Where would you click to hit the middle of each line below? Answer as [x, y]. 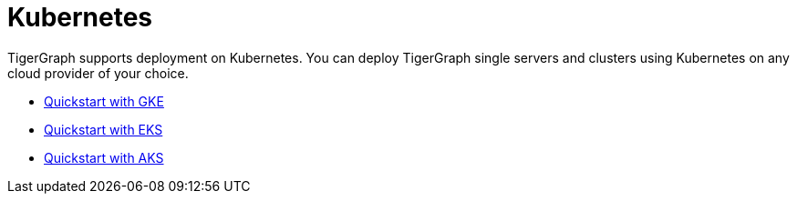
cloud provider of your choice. [98, 73]
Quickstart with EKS [104, 129]
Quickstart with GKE [104, 101]
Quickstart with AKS [104, 157]
